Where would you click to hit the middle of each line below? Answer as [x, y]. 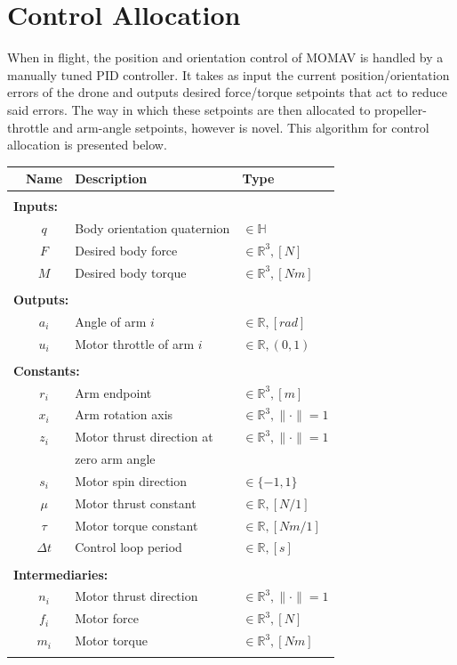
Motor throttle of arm [135, 343]
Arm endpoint [113, 392]
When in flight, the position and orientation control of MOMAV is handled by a [225, 57]
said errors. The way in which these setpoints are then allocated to [189, 109]
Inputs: [36, 206]
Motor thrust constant [136, 503]
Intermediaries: [61, 574]
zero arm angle [115, 459]
